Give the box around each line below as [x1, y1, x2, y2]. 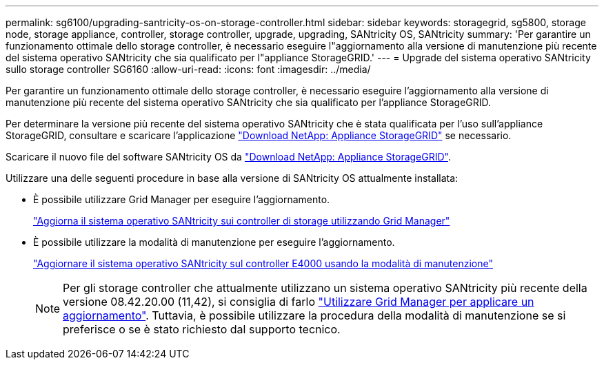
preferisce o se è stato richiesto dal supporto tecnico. [63, 322, 341, 336]
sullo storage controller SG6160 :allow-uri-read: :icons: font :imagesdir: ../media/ [6, 63, 371, 75]
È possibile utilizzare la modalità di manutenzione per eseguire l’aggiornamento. [33, 236, 395, 248]
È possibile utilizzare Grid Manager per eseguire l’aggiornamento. [33, 194, 330, 205]
